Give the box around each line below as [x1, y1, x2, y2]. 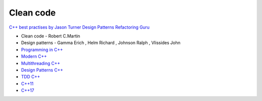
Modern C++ [21, 53, 47, 59]
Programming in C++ [21, 47, 63, 52]
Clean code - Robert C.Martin [21, 33, 80, 39]
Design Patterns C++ [21, 67, 63, 73]
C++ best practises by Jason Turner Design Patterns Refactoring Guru [9, 24, 150, 30]
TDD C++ [21, 74, 40, 80]
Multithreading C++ [21, 60, 61, 66]
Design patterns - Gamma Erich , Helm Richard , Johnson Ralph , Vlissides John [21, 40, 180, 46]
